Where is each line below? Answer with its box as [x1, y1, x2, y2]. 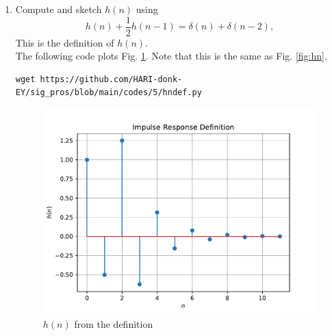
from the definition [74, 316, 153, 331]
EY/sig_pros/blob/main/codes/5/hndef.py [15, 88, 202, 98]
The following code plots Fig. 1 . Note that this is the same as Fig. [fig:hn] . [15, 49, 327, 63]
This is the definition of [15, 35, 114, 49]
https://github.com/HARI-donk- [40, 74, 183, 84]
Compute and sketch [15, 2, 102, 16]
